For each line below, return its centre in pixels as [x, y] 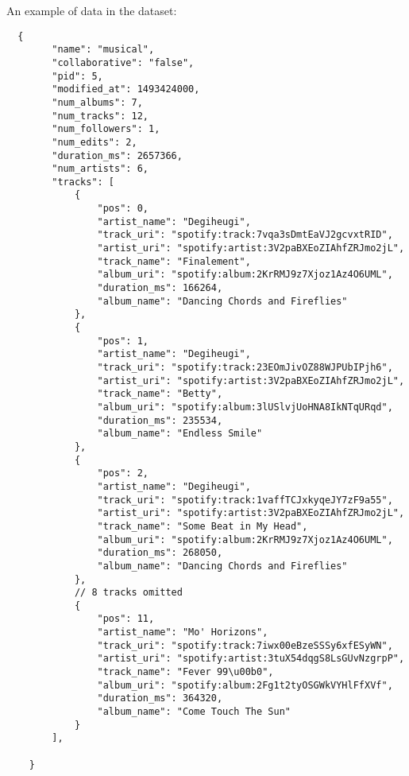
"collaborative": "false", [123, 62]
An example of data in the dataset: [92, 10]
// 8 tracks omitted [128, 593]
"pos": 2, [123, 473]
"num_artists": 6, [100, 169]
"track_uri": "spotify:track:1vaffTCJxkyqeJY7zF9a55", [245, 500]
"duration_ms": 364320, [160, 698]
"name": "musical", [103, 50]
